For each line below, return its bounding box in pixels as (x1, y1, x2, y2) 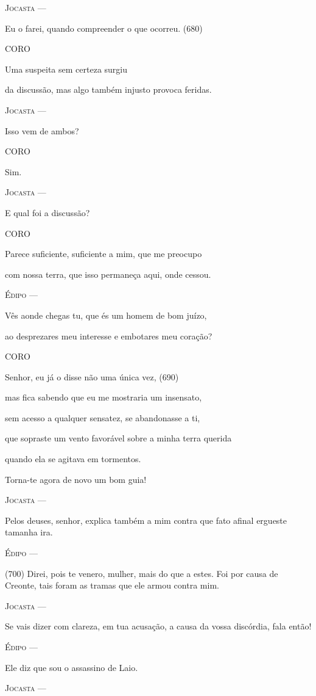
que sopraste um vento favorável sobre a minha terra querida (5, 432, 232, 444)
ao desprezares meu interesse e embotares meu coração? (5, 329, 212, 342)
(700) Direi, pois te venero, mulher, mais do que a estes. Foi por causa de (5, 567, 278, 579)
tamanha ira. (5, 526, 53, 538)
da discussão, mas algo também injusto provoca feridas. (5, 83, 212, 96)
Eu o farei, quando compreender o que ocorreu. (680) (5, 21, 203, 34)
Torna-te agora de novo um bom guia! (5, 473, 147, 485)
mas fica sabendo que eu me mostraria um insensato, (5, 391, 202, 404)
